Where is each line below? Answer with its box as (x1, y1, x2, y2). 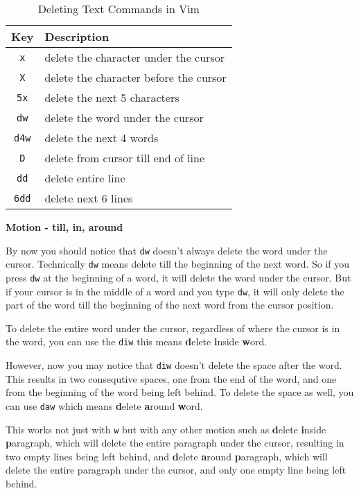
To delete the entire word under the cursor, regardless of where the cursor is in (6, 320, 340, 335)
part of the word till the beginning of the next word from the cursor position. (6, 297, 334, 312)
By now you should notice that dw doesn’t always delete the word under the (6, 243, 328, 257)
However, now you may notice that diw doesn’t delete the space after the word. (6, 358, 342, 372)
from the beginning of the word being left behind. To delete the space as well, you (6, 385, 354, 399)
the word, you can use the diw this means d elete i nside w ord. (6, 334, 268, 349)
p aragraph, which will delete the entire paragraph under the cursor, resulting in (6, 435, 344, 450)
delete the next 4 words (44, 130, 159, 146)
